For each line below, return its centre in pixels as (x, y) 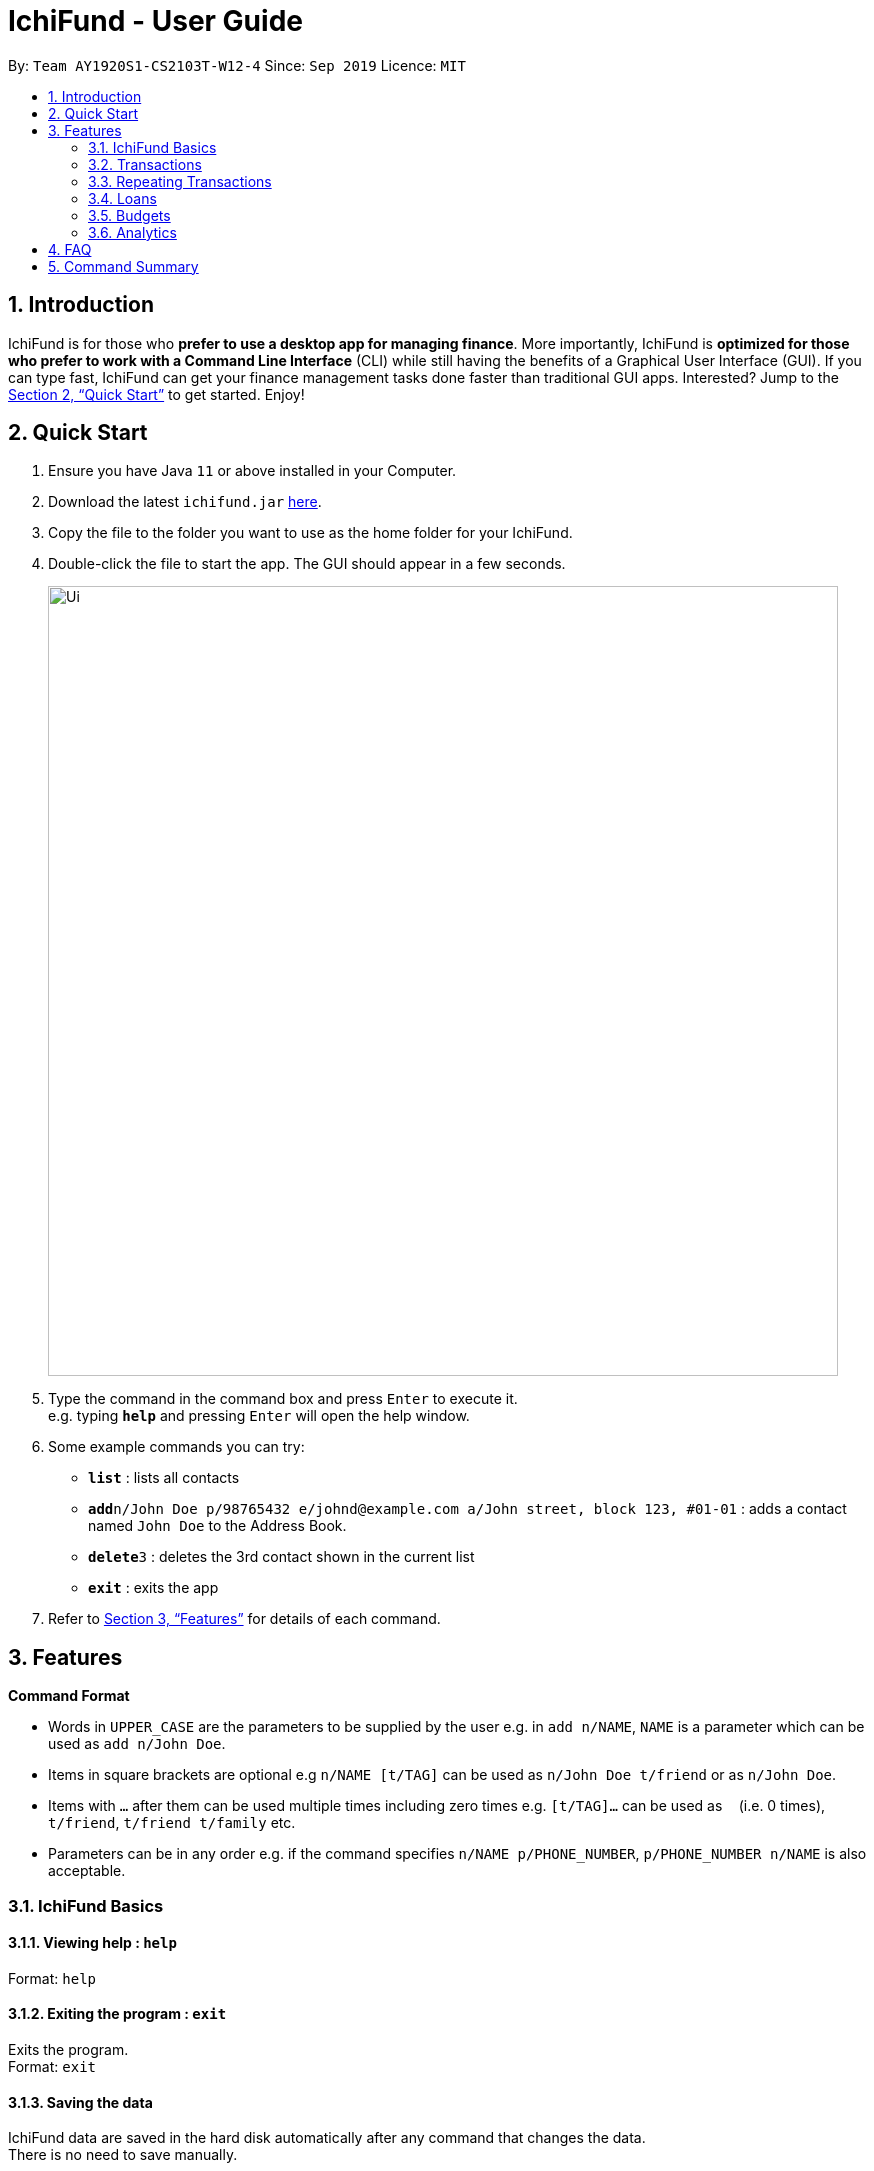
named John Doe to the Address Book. (217, 1526)
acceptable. (87, 1871)
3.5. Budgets (129, 215)
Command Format (69, 1696)
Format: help (52, 1978)
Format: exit (52, 2067)
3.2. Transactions (145, 164)
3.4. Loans (122, 198)
